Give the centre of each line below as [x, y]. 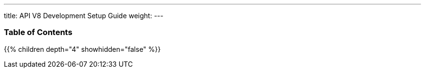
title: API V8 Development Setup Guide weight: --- [84, 16]
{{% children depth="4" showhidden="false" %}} [82, 49]
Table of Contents [38, 32]
